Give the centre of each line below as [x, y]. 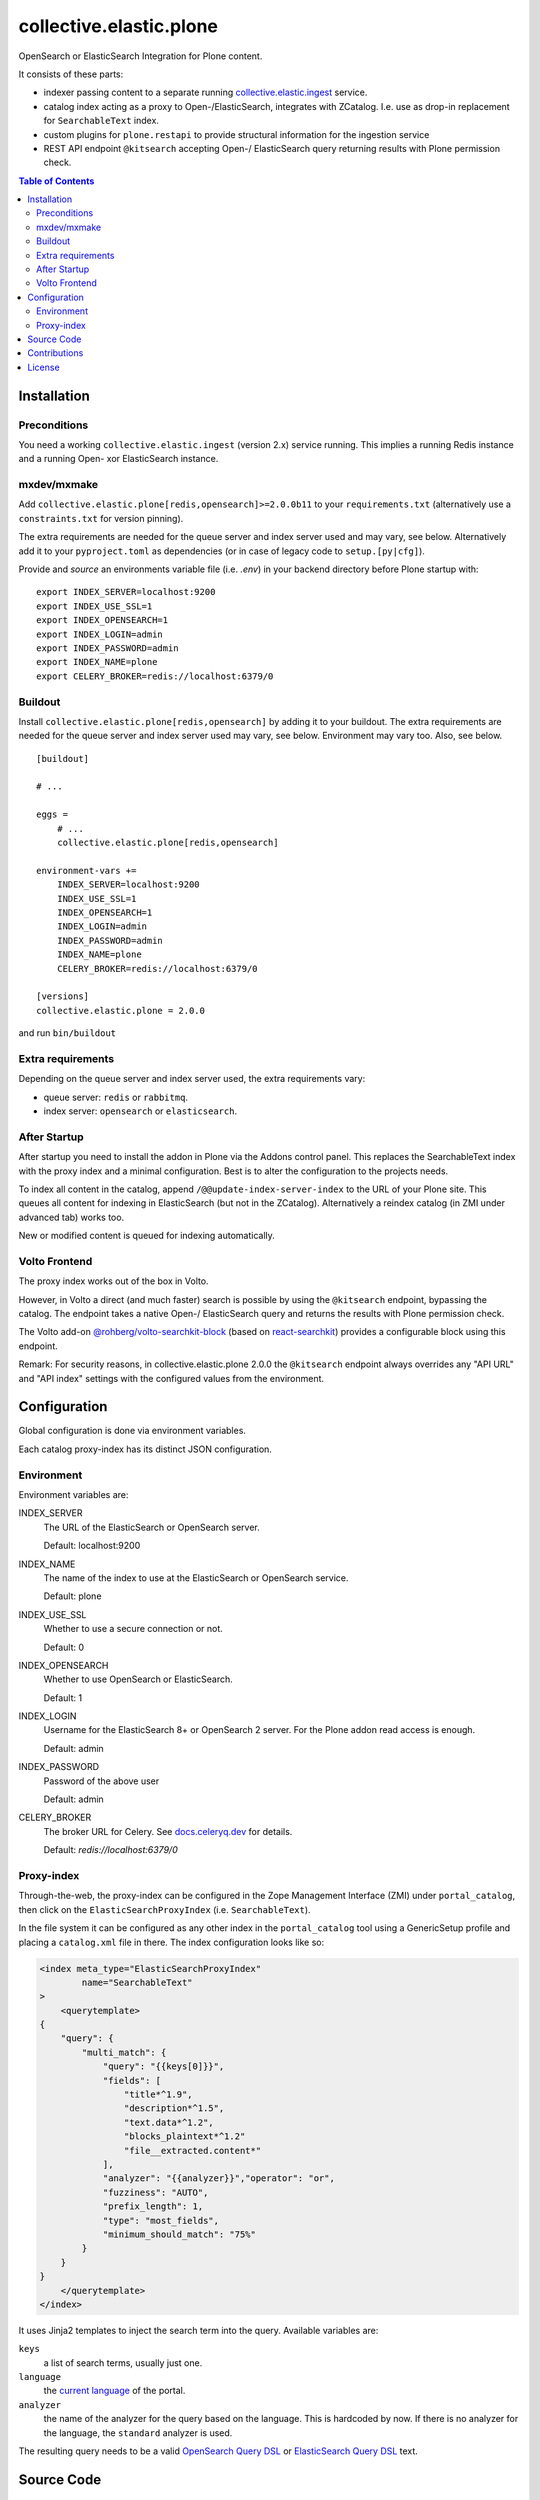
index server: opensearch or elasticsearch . [140, 1111]
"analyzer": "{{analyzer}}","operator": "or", [218, 2178]
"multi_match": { [124, 2052]
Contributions [55, 353]
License [43, 367]
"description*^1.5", [174, 2108]
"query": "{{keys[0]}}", [163, 2066]
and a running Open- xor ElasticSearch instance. [118, 459]
